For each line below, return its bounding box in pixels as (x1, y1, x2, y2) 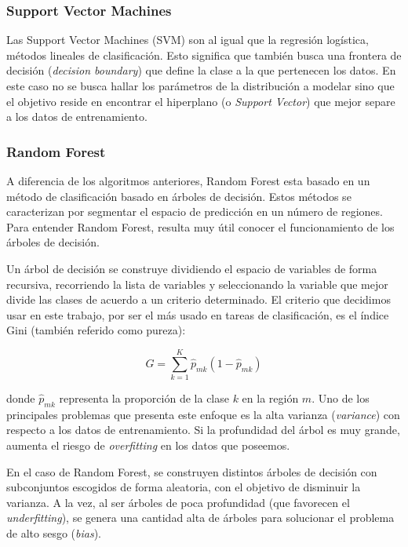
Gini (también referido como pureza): (6, 322, 186, 338)
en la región (242, 390, 299, 407)
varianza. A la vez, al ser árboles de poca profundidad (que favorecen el (6, 494, 350, 510)
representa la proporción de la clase (59, 390, 229, 407)
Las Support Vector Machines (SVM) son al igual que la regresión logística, (6, 31, 369, 48)
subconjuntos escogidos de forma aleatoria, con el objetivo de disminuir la (6, 479, 361, 495)
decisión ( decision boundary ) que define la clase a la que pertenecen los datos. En (6, 62, 396, 78)
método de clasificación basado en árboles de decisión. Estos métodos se (6, 188, 352, 204)
